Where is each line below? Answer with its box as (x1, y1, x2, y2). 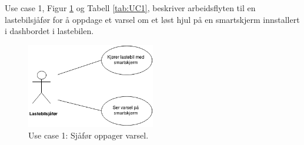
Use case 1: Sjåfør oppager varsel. (28, 129, 149, 141)
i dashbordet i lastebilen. (5, 25, 94, 37)
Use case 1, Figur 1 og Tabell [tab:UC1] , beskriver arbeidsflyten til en (5, 2, 256, 14)
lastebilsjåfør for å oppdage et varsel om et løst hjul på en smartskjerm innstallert (5, 13, 300, 25)
